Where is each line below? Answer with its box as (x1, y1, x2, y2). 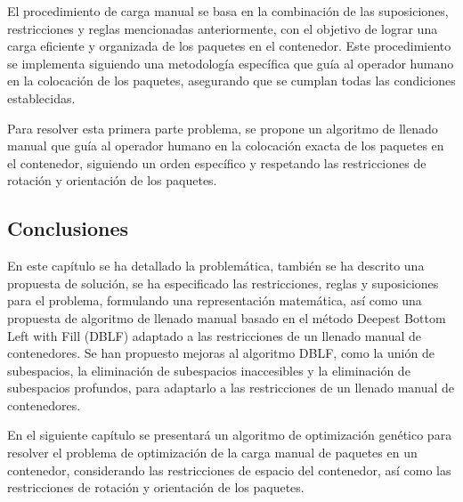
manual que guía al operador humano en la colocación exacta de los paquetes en (7, 136, 444, 155)
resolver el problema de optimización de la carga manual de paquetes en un (7, 443, 418, 462)
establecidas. (7, 88, 76, 107)
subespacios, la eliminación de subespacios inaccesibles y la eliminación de (7, 360, 410, 379)
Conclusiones (7, 215, 129, 242)
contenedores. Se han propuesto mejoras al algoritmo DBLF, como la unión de (7, 344, 435, 362)
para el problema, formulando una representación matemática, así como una (7, 291, 422, 310)
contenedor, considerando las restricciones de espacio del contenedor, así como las (7, 460, 451, 479)
